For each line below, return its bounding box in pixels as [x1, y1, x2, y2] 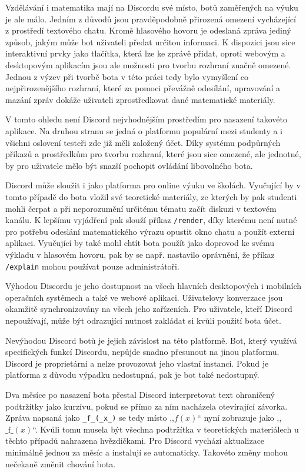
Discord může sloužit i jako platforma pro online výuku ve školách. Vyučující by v [5, 179, 301, 191]
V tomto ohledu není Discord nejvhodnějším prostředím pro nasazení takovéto [5, 113, 288, 125]
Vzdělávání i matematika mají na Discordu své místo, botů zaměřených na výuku [5, 1, 298, 13]
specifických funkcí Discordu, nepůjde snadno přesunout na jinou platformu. [5, 345, 280, 358]
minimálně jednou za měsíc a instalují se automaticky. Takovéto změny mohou [5, 446, 288, 458]
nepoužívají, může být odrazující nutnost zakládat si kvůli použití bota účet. [5, 314, 281, 326]
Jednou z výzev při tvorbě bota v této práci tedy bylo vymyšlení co [5, 70, 248, 82]
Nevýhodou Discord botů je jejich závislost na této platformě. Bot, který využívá [5, 334, 297, 346]
